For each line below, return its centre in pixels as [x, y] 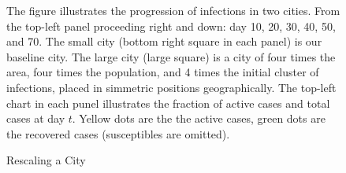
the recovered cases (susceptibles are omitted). [118, 133]
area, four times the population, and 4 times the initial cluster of [163, 72]
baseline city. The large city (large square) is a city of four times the [171, 56]
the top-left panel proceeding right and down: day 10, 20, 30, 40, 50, [171, 26]
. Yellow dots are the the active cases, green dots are [199, 118]
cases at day [36, 118]
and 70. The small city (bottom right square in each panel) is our [164, 41]
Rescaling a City [46, 160]
